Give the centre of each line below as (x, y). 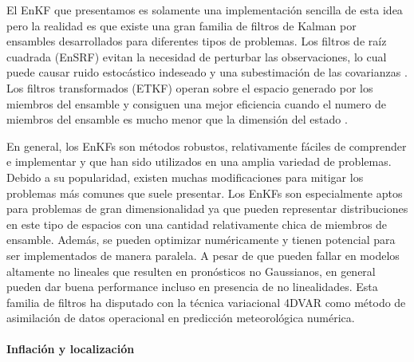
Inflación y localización (71, 349)
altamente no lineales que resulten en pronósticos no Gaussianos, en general (191, 271)
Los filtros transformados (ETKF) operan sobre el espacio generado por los (190, 87)
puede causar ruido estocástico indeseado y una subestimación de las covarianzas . (207, 72)
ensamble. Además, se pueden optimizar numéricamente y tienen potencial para (201, 240)
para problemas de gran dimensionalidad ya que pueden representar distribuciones (207, 209)
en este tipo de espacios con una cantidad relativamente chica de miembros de (197, 224)
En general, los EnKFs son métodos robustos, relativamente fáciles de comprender (207, 146)
